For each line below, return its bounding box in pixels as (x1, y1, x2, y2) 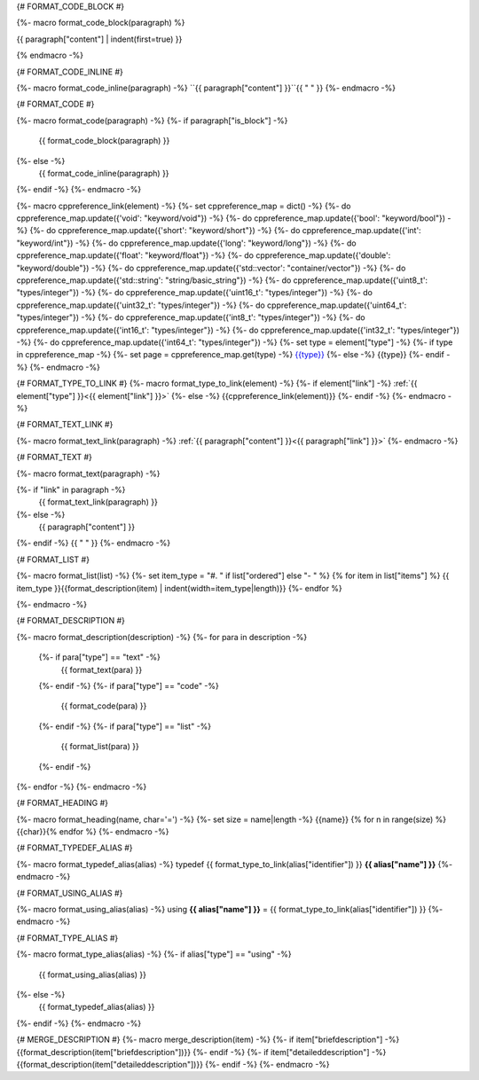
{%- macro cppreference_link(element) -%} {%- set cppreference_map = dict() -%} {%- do (16, 200, 351, 211)
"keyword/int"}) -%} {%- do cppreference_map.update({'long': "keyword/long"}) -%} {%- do (16, 238, 357, 248)
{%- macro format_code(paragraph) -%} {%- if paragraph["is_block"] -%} (16, 115, 288, 126)
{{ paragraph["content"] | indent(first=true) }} (16, 34, 183, 44)
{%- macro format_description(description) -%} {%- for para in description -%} (16, 631, 308, 642)
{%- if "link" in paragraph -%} (16, 484, 126, 495)
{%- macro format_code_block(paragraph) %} (16, 18, 185, 28)
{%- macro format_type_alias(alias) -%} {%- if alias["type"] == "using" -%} (16, 949, 292, 959)
